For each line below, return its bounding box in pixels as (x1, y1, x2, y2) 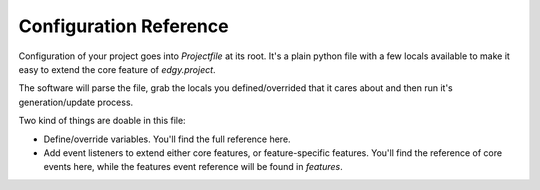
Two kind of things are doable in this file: (18, 115, 186, 127)
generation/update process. (18, 96, 134, 108)
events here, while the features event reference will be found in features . (43, 161, 344, 173)
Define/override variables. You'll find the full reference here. (43, 133, 291, 145)
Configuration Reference (18, 15, 229, 37)
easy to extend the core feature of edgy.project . (18, 63, 216, 75)
